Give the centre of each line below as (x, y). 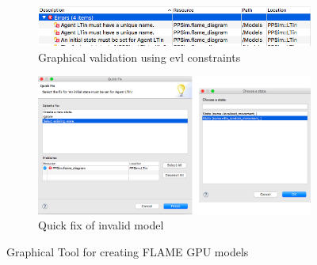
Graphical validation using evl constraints (139, 57)
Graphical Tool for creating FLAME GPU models (128, 251)
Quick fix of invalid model (101, 225)
